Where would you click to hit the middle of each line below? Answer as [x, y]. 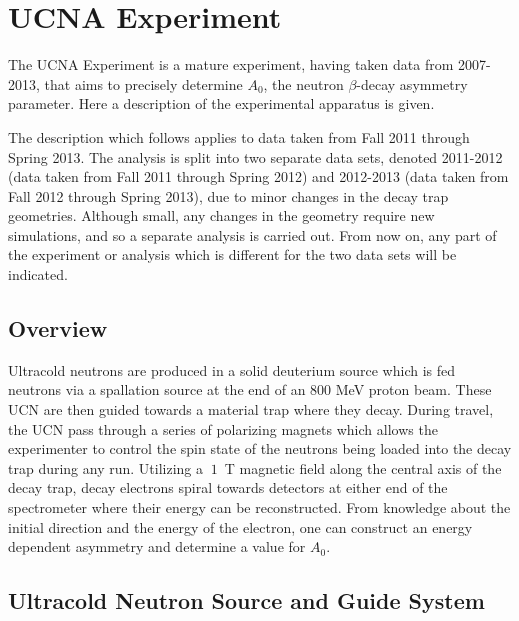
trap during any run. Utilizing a [106, 467]
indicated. [38, 274]
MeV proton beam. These [413, 389]
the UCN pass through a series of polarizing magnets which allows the [223, 428]
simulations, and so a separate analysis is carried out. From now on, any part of [252, 234]
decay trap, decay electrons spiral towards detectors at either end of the [228, 487]
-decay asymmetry [412, 83]
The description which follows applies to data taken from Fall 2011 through [239, 136]
